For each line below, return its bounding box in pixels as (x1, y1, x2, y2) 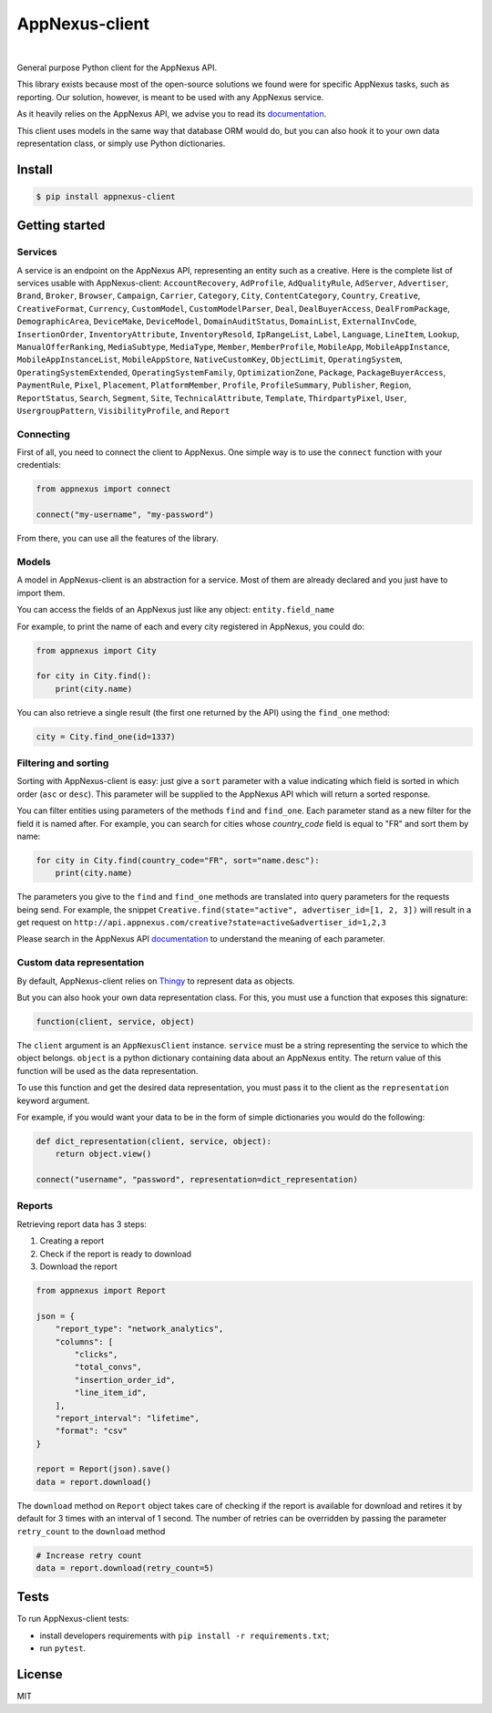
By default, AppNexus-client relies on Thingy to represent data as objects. (16, 975, 295, 986)
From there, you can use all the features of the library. (16, 533, 219, 544)
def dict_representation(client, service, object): (36, 1136, 272, 1146)
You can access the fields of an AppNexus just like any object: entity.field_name (16, 604, 334, 615)
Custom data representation (16, 956, 145, 969)
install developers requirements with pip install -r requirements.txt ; (39, 1630, 330, 1641)
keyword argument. (16, 1095, 90, 1106)
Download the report (39, 1261, 118, 1272)
